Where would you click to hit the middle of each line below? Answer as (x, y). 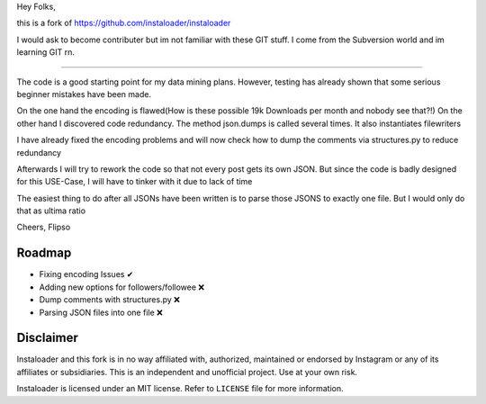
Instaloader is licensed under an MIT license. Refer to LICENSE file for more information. (180, 389)
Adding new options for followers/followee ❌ (122, 287)
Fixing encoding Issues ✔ (86, 274)
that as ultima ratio (51, 211)
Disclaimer (47, 338)
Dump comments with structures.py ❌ (109, 300)
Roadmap (44, 253)
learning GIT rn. (46, 52)
